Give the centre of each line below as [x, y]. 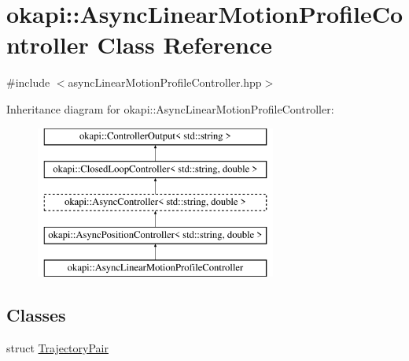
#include [28, 82]
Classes [36, 315]
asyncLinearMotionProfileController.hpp [165, 82]
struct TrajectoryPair [57, 348]
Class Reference [184, 45]
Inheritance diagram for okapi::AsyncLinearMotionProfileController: [170, 108]
